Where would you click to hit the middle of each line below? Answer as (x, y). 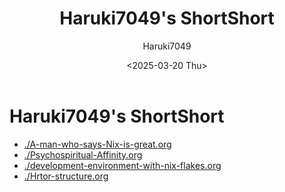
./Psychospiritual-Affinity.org (83, 154)
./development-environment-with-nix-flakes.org (122, 165)
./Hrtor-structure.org (66, 176)
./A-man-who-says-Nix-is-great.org (97, 144)
